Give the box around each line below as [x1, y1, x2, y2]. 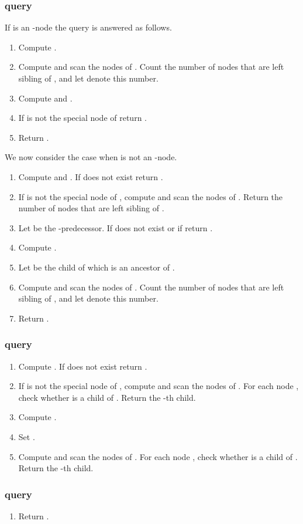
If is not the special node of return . [18, 111, 147, 124]
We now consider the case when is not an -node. [5, 151, 177, 163]
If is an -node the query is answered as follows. [5, 21, 172, 33]
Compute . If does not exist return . [18, 360, 147, 372]
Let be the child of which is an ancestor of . [18, 261, 175, 273]
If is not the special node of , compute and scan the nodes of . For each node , [18, 380, 299, 392]
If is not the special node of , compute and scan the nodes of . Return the [18, 190, 283, 202]
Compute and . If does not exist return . [18, 170, 163, 182]
